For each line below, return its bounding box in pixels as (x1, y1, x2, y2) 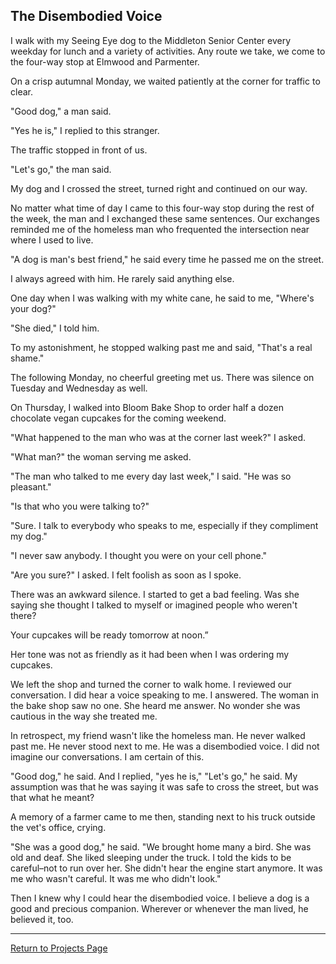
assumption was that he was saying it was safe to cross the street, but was (10, 780, 319, 793)
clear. (10, 85, 33, 98)
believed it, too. (10, 913, 74, 925)
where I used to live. (10, 234, 94, 246)
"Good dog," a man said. (10, 105, 112, 117)
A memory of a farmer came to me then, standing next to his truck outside (10, 810, 316, 823)
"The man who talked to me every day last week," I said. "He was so (10, 470, 292, 482)
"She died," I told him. (10, 322, 100, 334)
